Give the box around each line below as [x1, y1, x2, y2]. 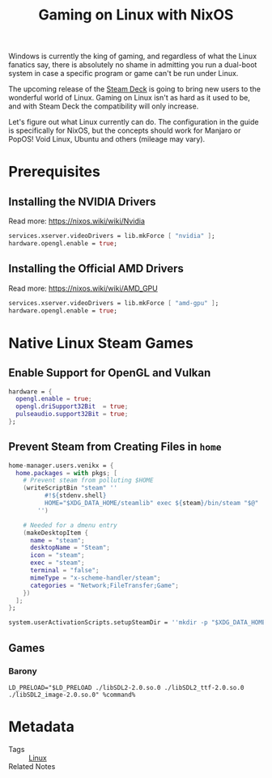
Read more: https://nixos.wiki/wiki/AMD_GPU [8, 283, 158, 293]
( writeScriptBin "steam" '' [23, 484, 117, 492]
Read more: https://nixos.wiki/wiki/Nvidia [8, 216, 146, 226]
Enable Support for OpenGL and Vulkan [8, 366, 211, 380]
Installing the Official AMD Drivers [8, 261, 185, 276]
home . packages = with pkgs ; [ [15, 469, 117, 477]
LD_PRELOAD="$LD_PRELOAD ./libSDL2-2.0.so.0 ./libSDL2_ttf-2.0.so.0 [8, 683, 244, 691]
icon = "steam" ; [29, 551, 85, 559]
